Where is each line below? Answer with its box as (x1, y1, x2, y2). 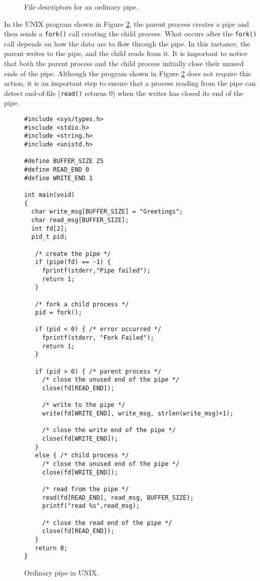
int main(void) (24, 191, 75, 198)
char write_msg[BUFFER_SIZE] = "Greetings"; (31, 208, 183, 216)
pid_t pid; (31, 233, 68, 241)
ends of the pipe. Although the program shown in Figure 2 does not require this (4, 68, 251, 78)
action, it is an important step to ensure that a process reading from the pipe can (4, 78, 256, 88)
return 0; (35, 544, 68, 552)
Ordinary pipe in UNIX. (24, 567, 99, 577)
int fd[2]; (31, 225, 68, 232)
